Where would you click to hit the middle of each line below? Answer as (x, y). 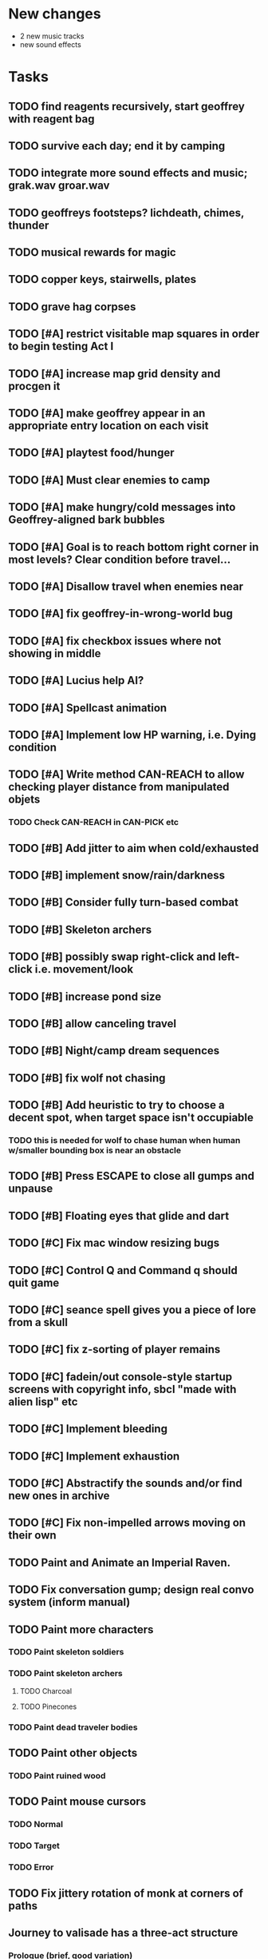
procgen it (34, 386)
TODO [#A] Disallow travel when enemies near (126, 586)
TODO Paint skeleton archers (65, 1674)
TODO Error (31, 1867)
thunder (29, 225)
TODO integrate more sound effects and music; (128, 173)
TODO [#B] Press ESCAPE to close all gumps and (132, 1176)
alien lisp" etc (43, 1402)
